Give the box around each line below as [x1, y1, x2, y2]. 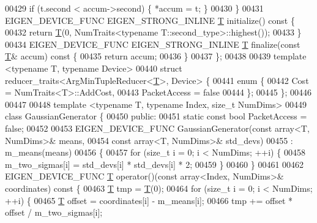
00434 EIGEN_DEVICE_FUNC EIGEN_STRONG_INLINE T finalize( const [5, 37, 300, 50]
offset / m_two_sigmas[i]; [5, 206, 103, 219]
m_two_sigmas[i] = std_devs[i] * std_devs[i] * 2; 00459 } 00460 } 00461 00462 [5, 157, 304, 170]
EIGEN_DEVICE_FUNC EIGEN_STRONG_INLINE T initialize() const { [5, 13, 295, 26]
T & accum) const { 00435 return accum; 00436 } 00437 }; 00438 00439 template [5, 50, 307, 62]
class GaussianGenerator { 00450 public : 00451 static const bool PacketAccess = [5, 110, 307, 123]
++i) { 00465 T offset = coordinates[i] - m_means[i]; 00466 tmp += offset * [5, 194, 293, 206]
